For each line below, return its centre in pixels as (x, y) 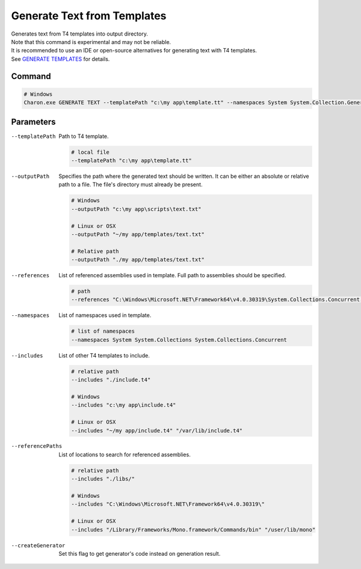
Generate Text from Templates (89, 16)
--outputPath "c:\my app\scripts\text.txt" (136, 209)
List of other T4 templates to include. (104, 355)
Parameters (33, 121)
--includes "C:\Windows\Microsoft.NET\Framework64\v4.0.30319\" (168, 504)
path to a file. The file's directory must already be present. (131, 184)
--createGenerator (38, 545)
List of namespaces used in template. (105, 315)
